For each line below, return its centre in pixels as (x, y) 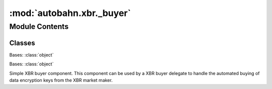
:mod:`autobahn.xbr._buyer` (70, 13)
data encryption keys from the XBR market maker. (61, 80)
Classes (22, 43)
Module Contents (39, 26)
